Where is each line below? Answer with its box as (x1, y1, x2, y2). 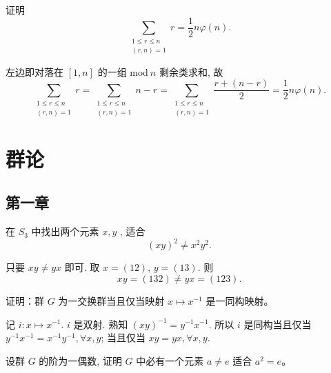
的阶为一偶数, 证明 (39, 353, 122, 367)
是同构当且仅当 (243, 316, 312, 331)
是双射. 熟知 (73, 316, 128, 331)
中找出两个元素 (31, 224, 99, 239)
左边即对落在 (6, 64, 63, 79)
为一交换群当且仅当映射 (58, 293, 165, 308)
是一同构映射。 (205, 293, 274, 308)
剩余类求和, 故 (159, 64, 223, 79)
